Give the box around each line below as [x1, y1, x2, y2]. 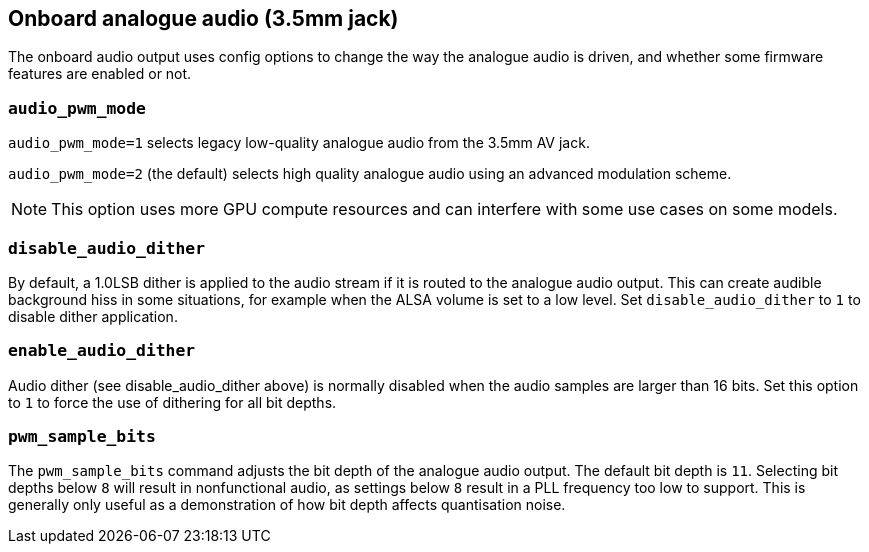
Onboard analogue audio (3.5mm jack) [8, 6, 399, 31]
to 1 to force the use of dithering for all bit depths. [8, 393, 337, 411]
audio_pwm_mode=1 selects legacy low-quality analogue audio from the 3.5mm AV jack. [8, 134, 590, 152]
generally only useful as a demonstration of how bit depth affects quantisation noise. [8, 496, 566, 514]
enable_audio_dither [8, 341, 196, 361]
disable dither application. [8, 307, 178, 325]
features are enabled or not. [8, 65, 192, 83]
